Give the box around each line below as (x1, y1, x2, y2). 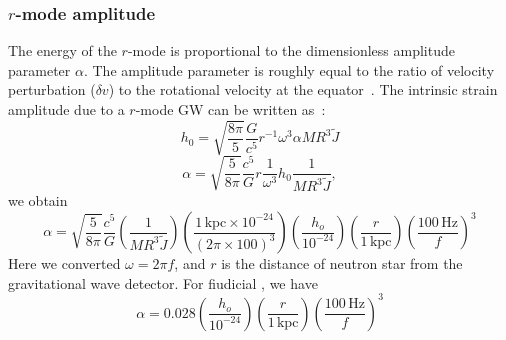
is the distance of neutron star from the (221, 253, 463, 274)
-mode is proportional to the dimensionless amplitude (127, 40, 455, 61)
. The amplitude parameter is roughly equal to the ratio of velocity (83, 59, 495, 80)
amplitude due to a (8, 99, 125, 119)
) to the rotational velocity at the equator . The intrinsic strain (108, 79, 498, 100)
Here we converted (8, 253, 121, 274)
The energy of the (8, 40, 117, 61)
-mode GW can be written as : (135, 99, 326, 119)
